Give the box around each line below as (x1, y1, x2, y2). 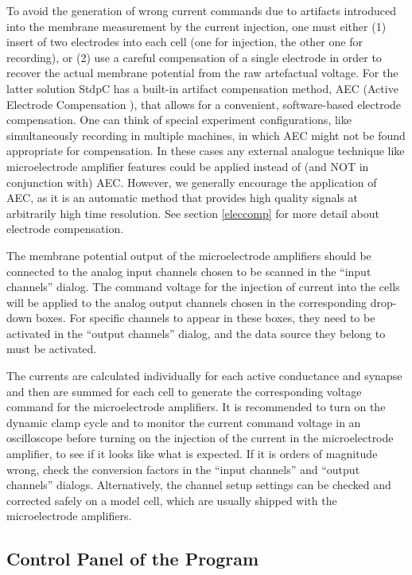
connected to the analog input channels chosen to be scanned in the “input (6, 262, 371, 279)
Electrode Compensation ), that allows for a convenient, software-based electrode (6, 95, 402, 112)
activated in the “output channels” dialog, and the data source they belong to (6, 324, 386, 341)
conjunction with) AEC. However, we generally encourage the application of (6, 173, 377, 190)
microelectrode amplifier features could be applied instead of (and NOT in (6, 157, 369, 174)
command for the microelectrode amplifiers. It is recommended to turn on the (6, 398, 386, 415)
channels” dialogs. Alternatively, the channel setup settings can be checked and (6, 476, 391, 493)
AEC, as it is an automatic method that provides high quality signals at (6, 189, 359, 206)
